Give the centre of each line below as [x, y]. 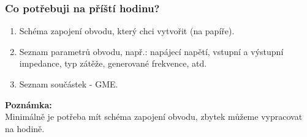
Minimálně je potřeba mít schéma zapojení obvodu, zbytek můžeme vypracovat [154, 117]
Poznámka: [28, 104]
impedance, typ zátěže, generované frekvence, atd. [113, 63]
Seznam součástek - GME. [69, 84]
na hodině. [25, 128]
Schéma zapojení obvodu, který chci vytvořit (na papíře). [127, 31]
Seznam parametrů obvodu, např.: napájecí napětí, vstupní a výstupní [151, 51]
